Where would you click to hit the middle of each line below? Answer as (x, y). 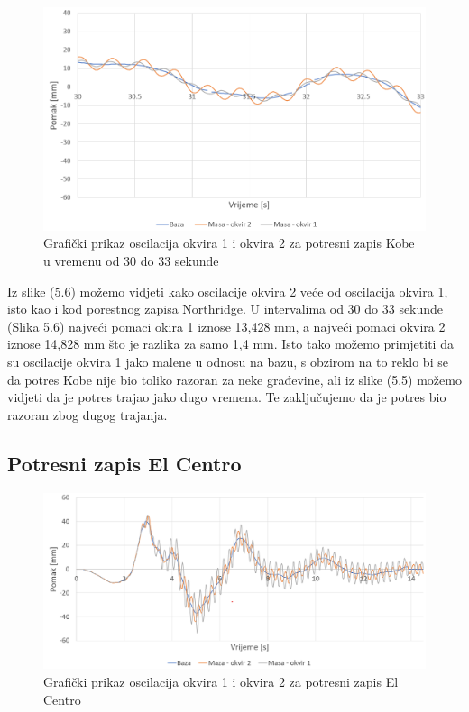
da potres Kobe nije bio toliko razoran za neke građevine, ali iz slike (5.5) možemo (234, 379)
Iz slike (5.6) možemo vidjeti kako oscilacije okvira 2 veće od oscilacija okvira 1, (228, 291)
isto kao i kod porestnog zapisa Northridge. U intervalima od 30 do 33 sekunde (225, 309)
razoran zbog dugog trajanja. (87, 414)
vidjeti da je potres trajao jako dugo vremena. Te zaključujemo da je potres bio (227, 397)
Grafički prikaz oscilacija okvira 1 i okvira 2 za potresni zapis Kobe (229, 243)
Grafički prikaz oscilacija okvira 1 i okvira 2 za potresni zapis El (221, 681)
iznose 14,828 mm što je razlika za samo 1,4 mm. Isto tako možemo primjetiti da (230, 344)
